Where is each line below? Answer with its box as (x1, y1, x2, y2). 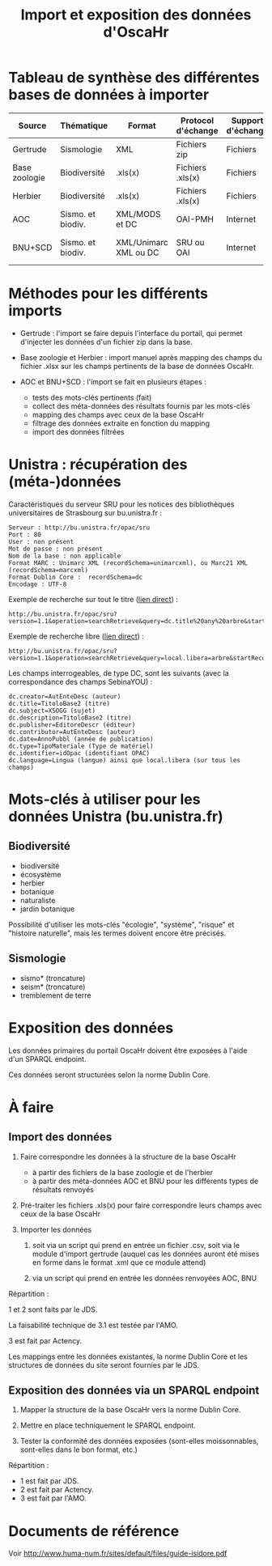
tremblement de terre (19, 990, 91, 1000)
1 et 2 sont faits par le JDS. (8, 1305, 98, 1314)
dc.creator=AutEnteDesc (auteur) (8, 692, 121, 701)
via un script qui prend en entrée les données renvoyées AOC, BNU (32, 1273, 257, 1283)
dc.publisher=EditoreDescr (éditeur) (8, 720, 136, 729)
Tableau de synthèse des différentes (8, 69, 261, 87)
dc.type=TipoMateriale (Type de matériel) (8, 742, 154, 750)
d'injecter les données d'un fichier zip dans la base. (19, 337, 193, 346)
